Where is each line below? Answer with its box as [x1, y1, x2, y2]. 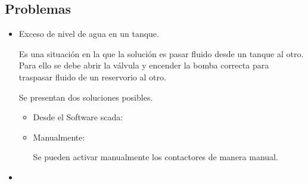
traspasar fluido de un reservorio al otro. [18, 70, 166, 83]
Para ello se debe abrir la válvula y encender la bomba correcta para [18, 59, 269, 71]
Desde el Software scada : [33, 111, 123, 123]
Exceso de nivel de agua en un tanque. [18, 27, 159, 40]
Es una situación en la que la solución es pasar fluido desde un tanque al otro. [18, 47, 304, 60]
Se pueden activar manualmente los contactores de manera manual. [33, 151, 278, 163]
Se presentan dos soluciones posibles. [18, 91, 153, 103]
